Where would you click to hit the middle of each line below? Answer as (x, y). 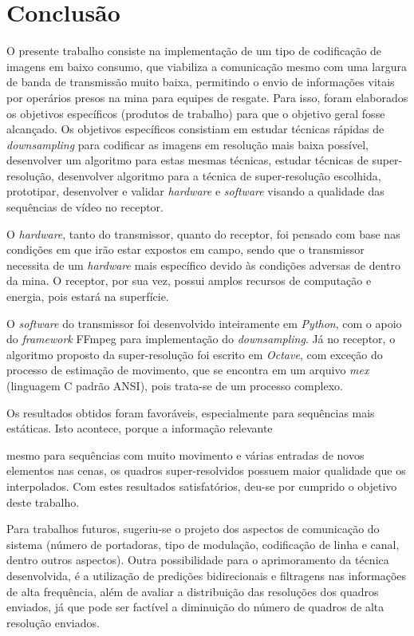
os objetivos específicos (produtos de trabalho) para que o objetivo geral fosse (196, 113)
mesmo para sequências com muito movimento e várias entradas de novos (185, 454)
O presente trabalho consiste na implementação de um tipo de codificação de (194, 51)
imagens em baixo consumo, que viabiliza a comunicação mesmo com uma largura (207, 66)
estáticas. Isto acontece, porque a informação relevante (140, 428)
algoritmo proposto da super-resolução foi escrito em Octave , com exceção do (195, 354)
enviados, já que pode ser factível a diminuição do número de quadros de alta (195, 607)
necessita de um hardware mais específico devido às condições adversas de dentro (204, 265)
